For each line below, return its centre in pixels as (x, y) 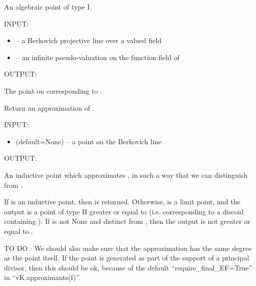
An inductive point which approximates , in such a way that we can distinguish (126, 175)
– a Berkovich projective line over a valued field (89, 40)
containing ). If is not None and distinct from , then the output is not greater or (127, 221)
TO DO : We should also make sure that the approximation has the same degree (128, 248)
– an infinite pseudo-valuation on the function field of (98, 57)
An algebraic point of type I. (48, 7)
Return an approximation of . (49, 107)
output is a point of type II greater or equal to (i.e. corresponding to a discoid (124, 211)
